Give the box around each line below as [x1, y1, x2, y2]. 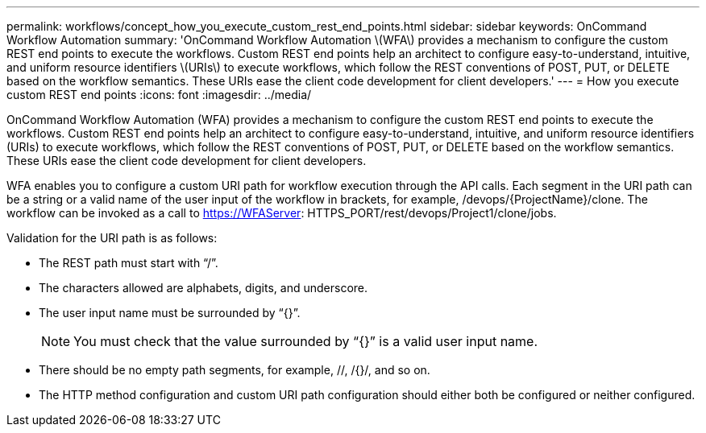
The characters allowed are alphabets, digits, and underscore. [39, 281, 368, 295]
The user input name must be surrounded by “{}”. [39, 306, 301, 320]
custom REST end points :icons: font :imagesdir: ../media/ [6, 88, 312, 101]
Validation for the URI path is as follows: [6, 231, 218, 245]
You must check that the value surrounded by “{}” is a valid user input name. [73, 333, 538, 349]
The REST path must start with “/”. [39, 256, 218, 270]
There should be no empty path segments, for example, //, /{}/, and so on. [39, 363, 430, 377]
